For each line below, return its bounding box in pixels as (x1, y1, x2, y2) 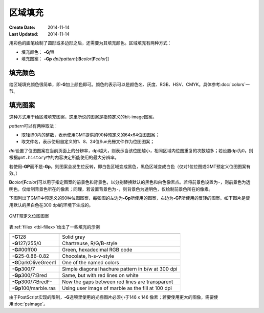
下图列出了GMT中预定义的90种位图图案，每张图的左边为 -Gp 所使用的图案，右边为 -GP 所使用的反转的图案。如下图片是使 (9, 195, 250, 201)
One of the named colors (62, 259, 119, 266)
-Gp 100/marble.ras (12, 285, 56, 292)
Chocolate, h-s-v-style (62, 252, 114, 259)
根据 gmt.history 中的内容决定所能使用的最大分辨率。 (9, 154, 119, 161)
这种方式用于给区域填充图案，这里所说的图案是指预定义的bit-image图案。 (9, 114, 157, 120)
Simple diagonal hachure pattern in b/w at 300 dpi (62, 265, 178, 272)
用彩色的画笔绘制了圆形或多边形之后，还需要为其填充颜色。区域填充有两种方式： (9, 40, 172, 46)
